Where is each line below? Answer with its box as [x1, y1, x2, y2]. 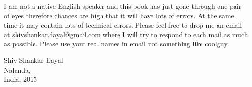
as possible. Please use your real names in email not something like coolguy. [4, 39, 229, 49]
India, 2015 [4, 74, 37, 84]
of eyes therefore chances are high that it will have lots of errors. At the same [4, 10, 234, 20]
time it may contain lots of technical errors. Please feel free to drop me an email [4, 20, 242, 30]
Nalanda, [4, 64, 31, 74]
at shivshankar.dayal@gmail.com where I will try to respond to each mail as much [4, 29, 248, 39]
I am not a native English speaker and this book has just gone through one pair [4, 1, 242, 11]
